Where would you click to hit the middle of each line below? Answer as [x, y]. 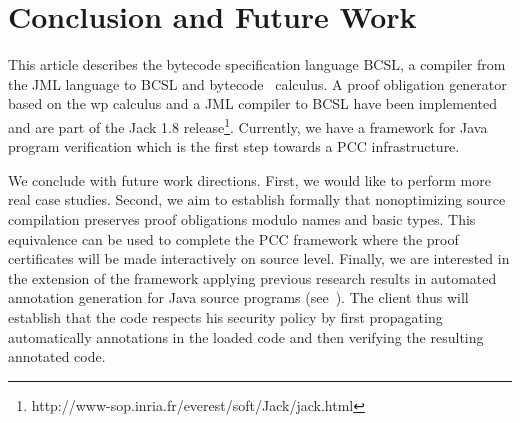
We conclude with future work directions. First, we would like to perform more [249, 179]
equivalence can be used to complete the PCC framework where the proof [233, 238]
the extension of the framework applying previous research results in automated [252, 277]
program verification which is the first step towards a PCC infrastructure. [234, 146]
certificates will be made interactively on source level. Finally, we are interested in [259, 258]
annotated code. [57, 356]
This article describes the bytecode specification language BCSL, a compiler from [257, 64]
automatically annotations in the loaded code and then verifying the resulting [246, 336]
